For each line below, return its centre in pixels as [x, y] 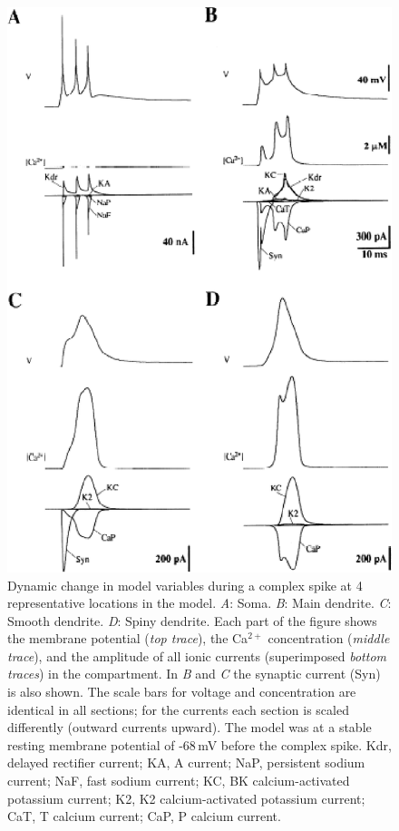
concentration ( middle [329, 638]
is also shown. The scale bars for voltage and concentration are [182, 692]
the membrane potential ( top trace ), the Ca [128, 638]
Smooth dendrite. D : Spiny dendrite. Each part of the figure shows [192, 620]
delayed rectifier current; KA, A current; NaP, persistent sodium [186, 763]
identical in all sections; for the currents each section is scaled [178, 709]
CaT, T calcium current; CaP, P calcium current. [144, 816]
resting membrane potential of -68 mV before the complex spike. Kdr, [199, 744]
